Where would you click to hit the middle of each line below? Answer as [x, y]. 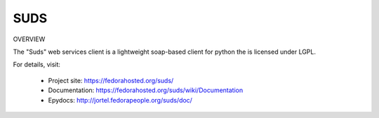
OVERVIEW [29, 39]
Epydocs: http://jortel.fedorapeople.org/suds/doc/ [120, 100]
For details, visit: [37, 65]
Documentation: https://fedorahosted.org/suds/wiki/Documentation [146, 90]
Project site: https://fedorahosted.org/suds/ [111, 80]
